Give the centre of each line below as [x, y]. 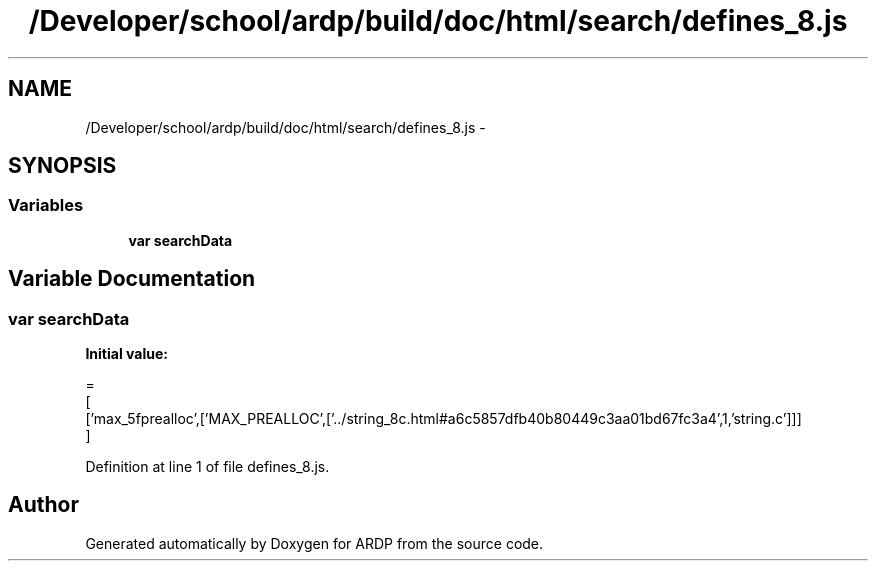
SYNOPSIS [62, 166]
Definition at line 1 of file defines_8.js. [207, 467]
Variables [46, 205]
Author [43, 505]
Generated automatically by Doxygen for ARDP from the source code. [314, 543]
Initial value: [126, 354]
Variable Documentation [132, 279]
